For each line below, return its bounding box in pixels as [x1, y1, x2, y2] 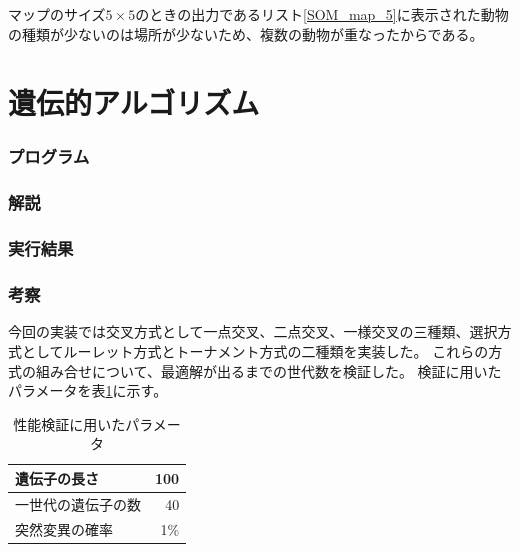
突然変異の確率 [15, 518, 113, 539]
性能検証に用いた [13, 413, 126, 434]
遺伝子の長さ [15, 467, 99, 488]
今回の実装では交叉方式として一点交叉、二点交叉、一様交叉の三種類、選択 [8, 321, 498, 342]
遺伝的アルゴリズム [8, 82, 260, 123]
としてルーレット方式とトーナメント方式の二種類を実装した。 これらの [21, 340, 489, 361]
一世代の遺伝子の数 [15, 493, 141, 514]
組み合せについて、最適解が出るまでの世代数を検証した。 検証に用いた [35, 360, 502, 381]
